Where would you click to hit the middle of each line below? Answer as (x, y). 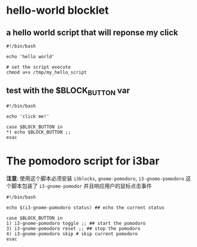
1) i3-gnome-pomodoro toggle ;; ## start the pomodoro (76, 223)
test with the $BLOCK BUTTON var (68, 92)
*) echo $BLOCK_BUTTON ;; (38, 132)
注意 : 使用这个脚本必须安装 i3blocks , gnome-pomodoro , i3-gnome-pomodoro (95, 178)
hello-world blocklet (57, 10)
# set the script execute (38, 67)
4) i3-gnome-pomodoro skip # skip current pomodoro (72, 234)
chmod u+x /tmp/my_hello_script (46, 72)
